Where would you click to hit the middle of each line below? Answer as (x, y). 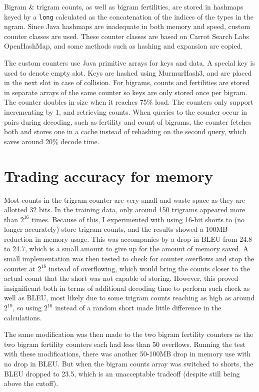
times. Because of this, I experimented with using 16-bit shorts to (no (138, 219)
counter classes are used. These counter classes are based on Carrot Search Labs (126, 36)
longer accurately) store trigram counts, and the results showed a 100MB (116, 229)
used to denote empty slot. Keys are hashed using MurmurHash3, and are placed (128, 72)
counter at (20, 268)
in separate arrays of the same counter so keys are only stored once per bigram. (126, 92)
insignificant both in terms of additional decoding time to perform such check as (127, 288)
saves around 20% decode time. (52, 141)
